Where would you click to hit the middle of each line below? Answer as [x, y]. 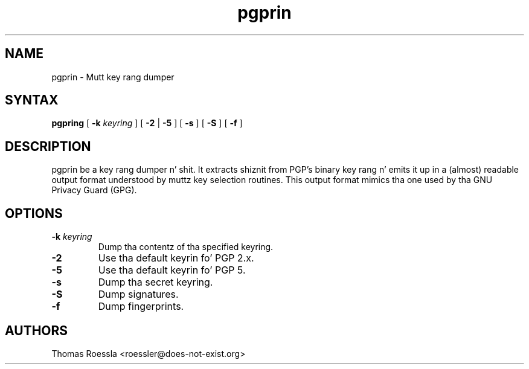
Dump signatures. [138, 294]
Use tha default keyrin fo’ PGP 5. [172, 270]
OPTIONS [34, 213]
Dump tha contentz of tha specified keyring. [186, 247]
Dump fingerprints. [141, 306]
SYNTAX [32, 100]
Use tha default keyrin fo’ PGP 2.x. [176, 258]
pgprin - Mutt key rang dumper [113, 77]
